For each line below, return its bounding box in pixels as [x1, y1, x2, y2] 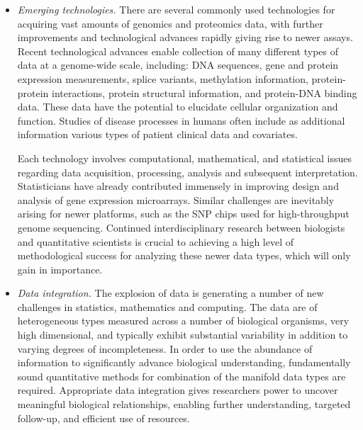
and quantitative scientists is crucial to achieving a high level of [17, 234, 294, 249]
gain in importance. [17, 261, 103, 276]
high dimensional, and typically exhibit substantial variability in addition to [17, 327, 348, 342]
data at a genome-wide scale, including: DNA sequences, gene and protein [17, 57, 339, 72]
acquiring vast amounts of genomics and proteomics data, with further [17, 16, 323, 30]
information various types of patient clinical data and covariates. [17, 127, 298, 142]
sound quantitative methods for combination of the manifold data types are [17, 368, 346, 383]
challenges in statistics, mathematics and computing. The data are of [17, 299, 318, 314]
